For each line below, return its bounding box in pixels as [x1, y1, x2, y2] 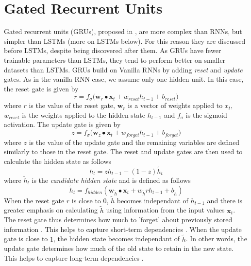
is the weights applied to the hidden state [22, 109, 145, 120]
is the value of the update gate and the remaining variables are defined [29, 137, 240, 147]
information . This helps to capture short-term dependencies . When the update [4, 224, 242, 234]
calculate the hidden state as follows [4, 156, 112, 166]
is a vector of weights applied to [128, 100, 223, 110]
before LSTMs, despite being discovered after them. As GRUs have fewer [4, 45, 221, 55]
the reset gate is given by [4, 83, 79, 93]
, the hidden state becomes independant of [53, 233, 180, 244]
